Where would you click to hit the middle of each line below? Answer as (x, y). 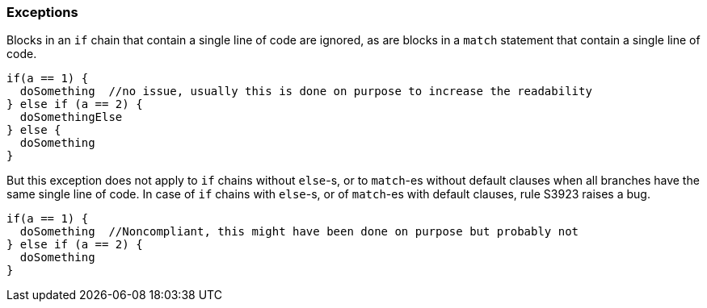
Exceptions (42, 12)
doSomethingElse (71, 117)
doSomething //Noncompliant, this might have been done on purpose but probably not (299, 232)
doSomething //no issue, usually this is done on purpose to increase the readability (306, 92)
